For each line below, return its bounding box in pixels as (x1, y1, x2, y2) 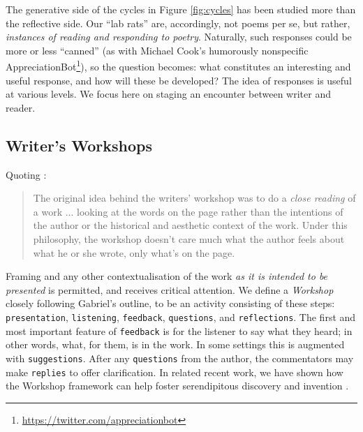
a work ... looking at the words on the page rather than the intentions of (33, 204, 343, 218)
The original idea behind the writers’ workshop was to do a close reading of (33, 191, 356, 205)
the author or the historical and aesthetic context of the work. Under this (33, 218, 348, 232)
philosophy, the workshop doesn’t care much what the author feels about (33, 231, 345, 246)
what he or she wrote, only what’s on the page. (33, 245, 235, 260)
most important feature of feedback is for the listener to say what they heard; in (6, 323, 353, 338)
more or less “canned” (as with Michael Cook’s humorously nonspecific (6, 43, 309, 57)
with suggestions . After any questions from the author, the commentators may (6, 350, 354, 365)
